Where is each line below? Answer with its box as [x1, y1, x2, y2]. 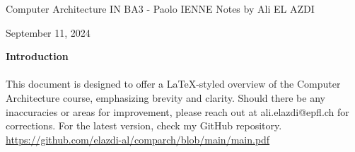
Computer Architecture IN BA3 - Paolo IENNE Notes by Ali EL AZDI [6, 1, 315, 16]
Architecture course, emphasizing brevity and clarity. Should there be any [6, 90, 325, 105]
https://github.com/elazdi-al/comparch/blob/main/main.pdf [6, 131, 270, 146]
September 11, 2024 [6, 25, 91, 40]
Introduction [6, 49, 69, 64]
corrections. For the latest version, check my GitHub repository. [6, 118, 282, 133]
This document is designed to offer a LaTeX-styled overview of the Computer [6, 76, 341, 91]
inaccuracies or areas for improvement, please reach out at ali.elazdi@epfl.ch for [6, 104, 349, 119]
